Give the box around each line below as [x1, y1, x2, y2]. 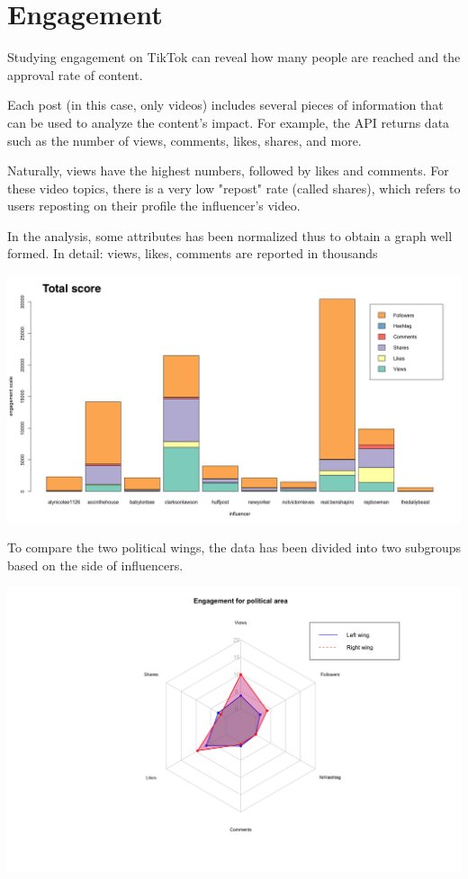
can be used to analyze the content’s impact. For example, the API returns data [7, 112, 450, 131]
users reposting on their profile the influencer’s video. [7, 196, 301, 215]
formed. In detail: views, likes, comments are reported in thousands [7, 244, 378, 263]
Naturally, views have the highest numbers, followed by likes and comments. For [7, 161, 449, 180]
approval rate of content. [7, 65, 143, 84]
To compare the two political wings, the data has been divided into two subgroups [7, 538, 461, 557]
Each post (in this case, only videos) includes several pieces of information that [7, 95, 444, 114]
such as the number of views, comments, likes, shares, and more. [7, 130, 362, 149]
